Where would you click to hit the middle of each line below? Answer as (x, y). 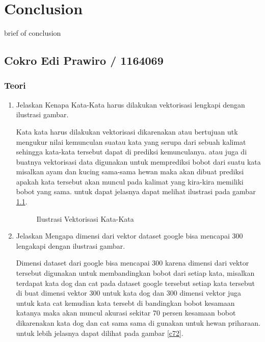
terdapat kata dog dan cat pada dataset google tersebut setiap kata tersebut (136, 283)
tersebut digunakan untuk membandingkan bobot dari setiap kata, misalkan (135, 273)
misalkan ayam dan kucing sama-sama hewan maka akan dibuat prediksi (130, 172)
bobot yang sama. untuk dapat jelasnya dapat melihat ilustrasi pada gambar (136, 191)
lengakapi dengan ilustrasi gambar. (71, 245)
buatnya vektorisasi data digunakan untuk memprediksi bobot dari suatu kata (138, 161)
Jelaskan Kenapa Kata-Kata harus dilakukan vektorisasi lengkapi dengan (130, 104)
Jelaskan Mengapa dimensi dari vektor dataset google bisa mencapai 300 (129, 236)
